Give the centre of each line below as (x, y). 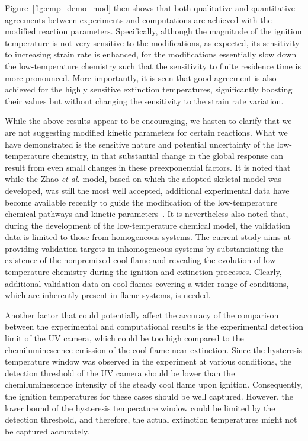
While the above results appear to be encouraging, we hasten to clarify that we (148, 121)
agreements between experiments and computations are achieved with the (138, 19)
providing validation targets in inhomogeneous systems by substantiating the (144, 248)
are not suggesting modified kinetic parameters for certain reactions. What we (146, 132)
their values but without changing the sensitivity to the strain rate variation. (144, 100)
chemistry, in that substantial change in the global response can (167, 156)
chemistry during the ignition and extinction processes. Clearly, (167, 272)
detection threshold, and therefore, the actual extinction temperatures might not (151, 419)
